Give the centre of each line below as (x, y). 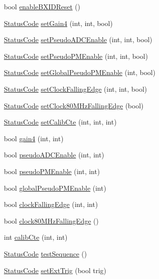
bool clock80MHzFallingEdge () (51, 220)
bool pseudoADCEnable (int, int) (54, 155)
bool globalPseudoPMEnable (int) (55, 188)
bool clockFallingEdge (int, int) (51, 204)
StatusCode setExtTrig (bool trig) (55, 270)
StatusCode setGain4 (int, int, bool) (58, 23)
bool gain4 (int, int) (34, 138)
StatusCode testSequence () (45, 253)
